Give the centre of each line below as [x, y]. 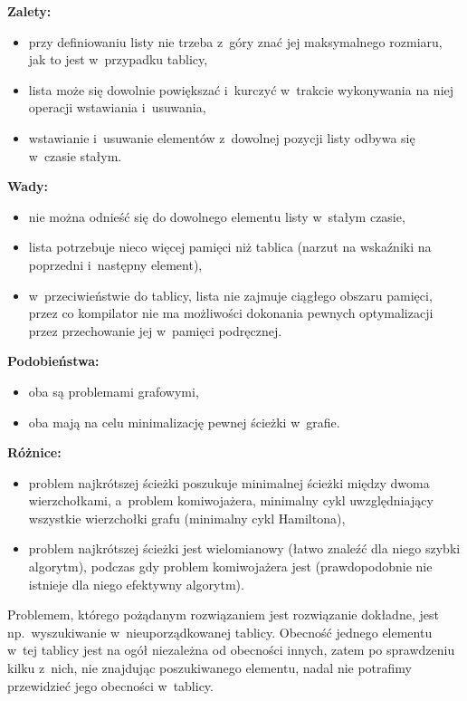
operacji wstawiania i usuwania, [117, 107]
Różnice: [34, 452]
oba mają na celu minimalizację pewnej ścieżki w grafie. [184, 422]
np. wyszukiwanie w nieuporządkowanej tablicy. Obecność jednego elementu [220, 632]
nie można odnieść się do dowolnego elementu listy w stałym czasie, [217, 216]
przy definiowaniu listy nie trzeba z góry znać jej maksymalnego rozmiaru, [235, 41]
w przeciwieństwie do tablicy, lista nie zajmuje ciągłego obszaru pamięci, [230, 295]
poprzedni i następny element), [115, 264]
